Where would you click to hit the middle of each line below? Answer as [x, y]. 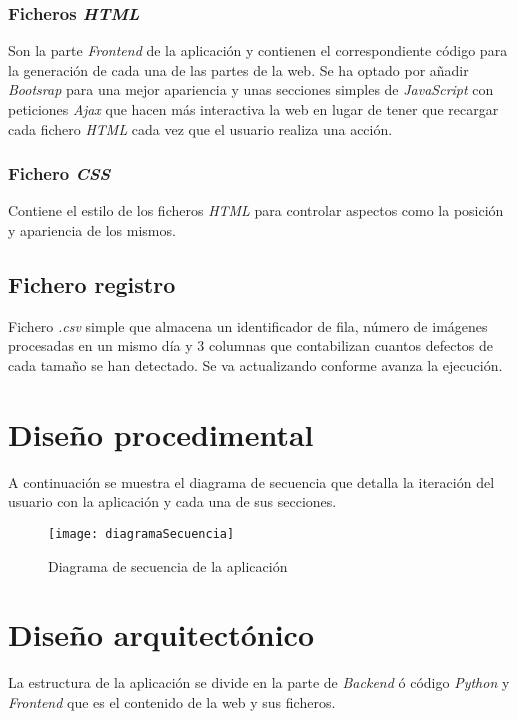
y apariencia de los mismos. [92, 230]
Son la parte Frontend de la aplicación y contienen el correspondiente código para [258, 50]
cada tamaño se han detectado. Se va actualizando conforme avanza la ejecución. [255, 364]
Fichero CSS [59, 173]
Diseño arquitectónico [161, 634]
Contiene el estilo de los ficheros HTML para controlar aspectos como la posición [256, 210]
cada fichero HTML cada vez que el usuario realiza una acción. [200, 128]
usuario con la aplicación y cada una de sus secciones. [172, 501]
